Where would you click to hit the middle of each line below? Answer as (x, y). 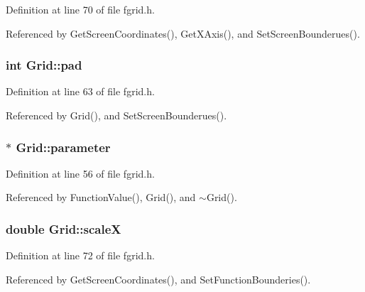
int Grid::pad (44, 65)
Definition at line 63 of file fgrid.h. (80, 91)
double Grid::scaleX (64, 228)
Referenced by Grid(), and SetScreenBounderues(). (116, 115)
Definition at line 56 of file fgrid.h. (80, 173)
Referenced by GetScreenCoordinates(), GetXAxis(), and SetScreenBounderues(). (183, 33)
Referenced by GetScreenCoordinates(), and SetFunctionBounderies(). (158, 279)
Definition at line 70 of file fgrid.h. (80, 9)
